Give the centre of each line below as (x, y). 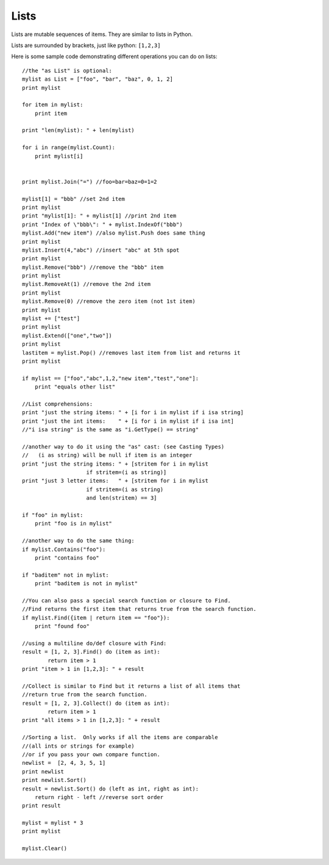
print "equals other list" (75, 387)
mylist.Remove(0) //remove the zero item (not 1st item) (109, 301)
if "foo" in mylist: (53, 515)
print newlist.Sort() (54, 780)
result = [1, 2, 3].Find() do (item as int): (91, 652)
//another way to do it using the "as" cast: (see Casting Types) (123, 447)
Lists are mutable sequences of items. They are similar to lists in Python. (102, 34)
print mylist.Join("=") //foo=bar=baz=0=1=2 (90, 181)
